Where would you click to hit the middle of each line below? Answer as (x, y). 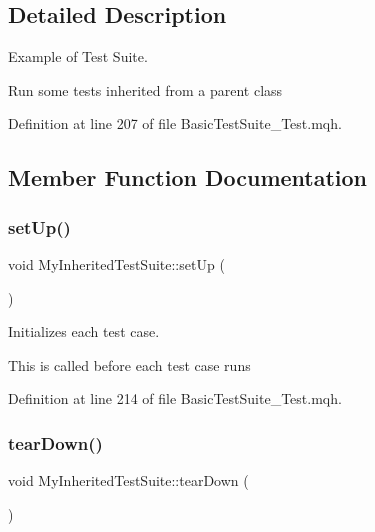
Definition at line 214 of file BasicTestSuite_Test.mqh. (175, 398)
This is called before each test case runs (129, 364)
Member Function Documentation (188, 177)
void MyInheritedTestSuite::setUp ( (116, 263)
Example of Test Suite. (78, 56)
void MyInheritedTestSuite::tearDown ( (128, 480)
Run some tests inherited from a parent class (145, 89)
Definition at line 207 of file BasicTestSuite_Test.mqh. (175, 123)
